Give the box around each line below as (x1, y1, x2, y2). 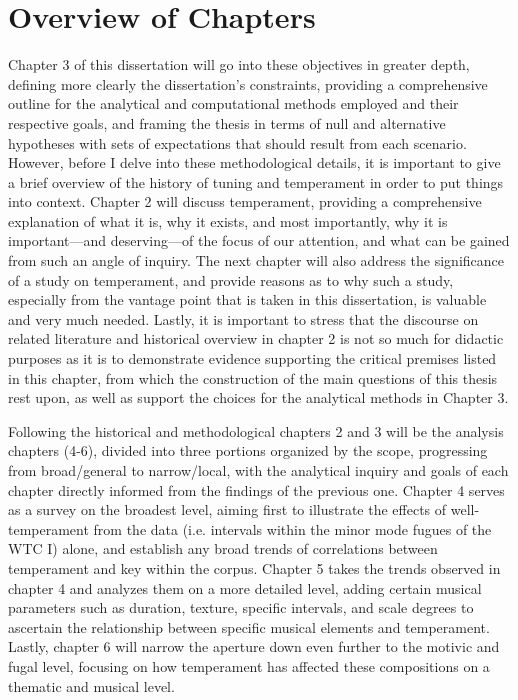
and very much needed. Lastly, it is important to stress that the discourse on (8, 308, 479, 329)
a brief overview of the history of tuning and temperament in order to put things (8, 171, 504, 192)
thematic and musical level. (8, 675, 175, 696)
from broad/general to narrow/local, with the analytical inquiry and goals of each (8, 460, 509, 480)
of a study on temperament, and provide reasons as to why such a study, (8, 269, 454, 290)
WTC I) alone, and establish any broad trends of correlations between (8, 538, 438, 559)
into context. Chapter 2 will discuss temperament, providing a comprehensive (8, 191, 482, 212)
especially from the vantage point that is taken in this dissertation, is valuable (8, 289, 487, 310)
